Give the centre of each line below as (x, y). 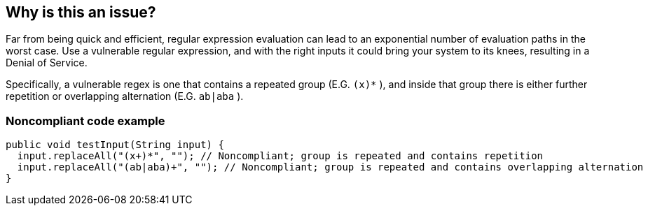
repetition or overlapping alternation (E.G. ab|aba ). (125, 96)
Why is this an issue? (81, 12)
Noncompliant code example (85, 121)
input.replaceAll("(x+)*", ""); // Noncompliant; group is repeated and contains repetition (280, 156)
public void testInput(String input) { (115, 145)
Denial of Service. (47, 63)
